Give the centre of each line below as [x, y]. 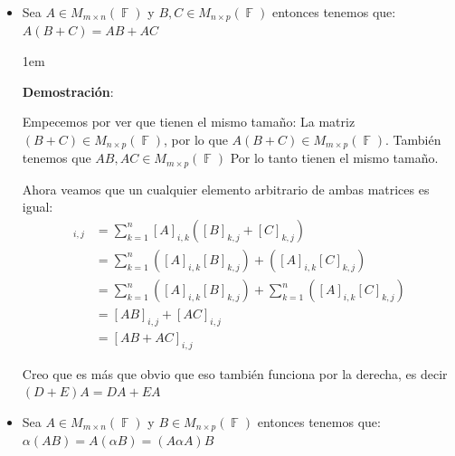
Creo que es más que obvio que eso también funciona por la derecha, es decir [235, 373]
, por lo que [196, 139]
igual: [38, 207]
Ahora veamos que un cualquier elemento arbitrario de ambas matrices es [226, 189]
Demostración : [68, 91]
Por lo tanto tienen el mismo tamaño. [334, 158]
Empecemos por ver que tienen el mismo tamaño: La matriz [189, 122]
